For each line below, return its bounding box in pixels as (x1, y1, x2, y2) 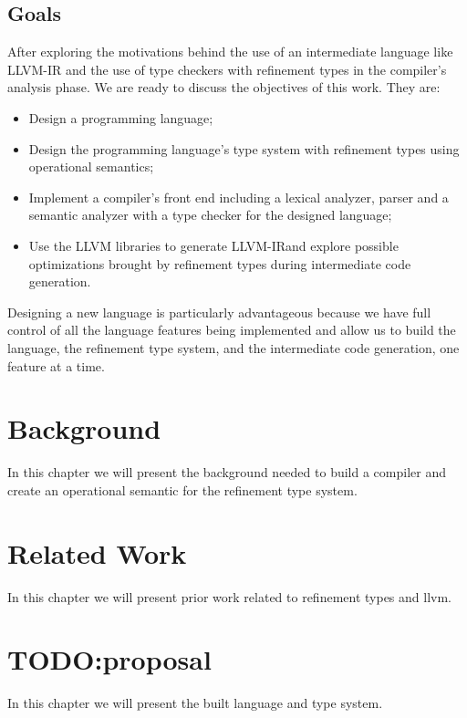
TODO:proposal (7, 640, 212, 678)
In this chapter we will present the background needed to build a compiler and (7, 463, 446, 482)
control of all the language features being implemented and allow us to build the (7, 320, 456, 339)
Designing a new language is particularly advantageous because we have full (7, 302, 431, 321)
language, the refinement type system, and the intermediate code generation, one (7, 338, 460, 357)
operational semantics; (28, 157, 154, 176)
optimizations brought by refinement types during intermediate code (28, 254, 411, 273)
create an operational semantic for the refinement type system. (7, 480, 358, 499)
